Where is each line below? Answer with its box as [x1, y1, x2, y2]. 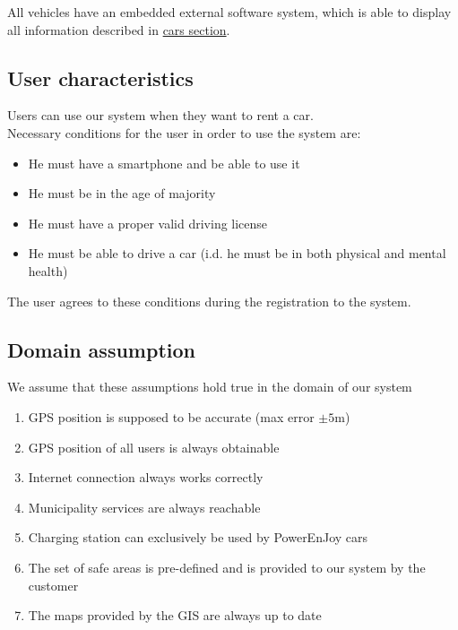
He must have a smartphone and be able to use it [28, 153, 300, 172]
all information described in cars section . [7, 20, 230, 39]
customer [28, 575, 79, 594]
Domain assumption [7, 335, 195, 363]
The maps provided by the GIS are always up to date [28, 606, 322, 625]
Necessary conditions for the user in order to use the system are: [7, 123, 361, 142]
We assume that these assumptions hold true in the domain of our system [7, 377, 412, 396]
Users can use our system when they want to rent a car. [7, 106, 314, 125]
